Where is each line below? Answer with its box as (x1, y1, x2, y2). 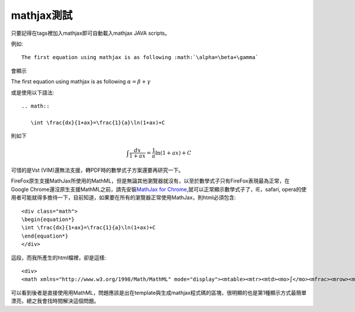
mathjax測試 (11, 9, 73, 22)
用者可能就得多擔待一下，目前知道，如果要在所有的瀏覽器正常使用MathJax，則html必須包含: (11, 194, 236, 201)
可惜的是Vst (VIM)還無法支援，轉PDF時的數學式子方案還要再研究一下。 (11, 167, 184, 174)
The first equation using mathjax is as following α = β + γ (11, 78, 151, 85)
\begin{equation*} (21, 216, 75, 223)
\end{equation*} (21, 232, 69, 239)
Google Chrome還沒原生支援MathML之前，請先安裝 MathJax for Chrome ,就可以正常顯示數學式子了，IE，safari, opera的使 (11, 186, 307, 193)
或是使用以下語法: (11, 89, 54, 96)
